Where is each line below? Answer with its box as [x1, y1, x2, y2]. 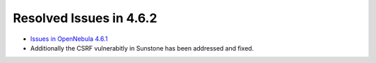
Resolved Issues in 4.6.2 [13, 10, 157, 26]
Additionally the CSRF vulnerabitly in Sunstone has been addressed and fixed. [30, 44, 254, 52]
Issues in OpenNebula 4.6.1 [30, 35, 108, 43]
